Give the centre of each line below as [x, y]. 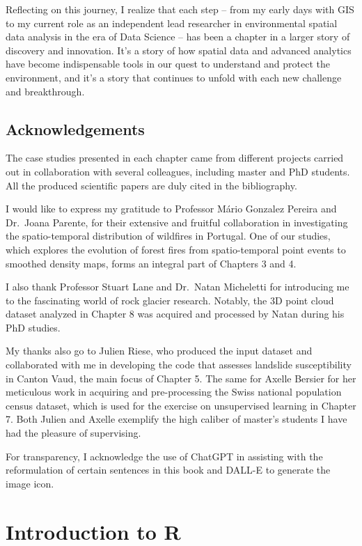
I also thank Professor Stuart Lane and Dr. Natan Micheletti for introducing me [178, 287]
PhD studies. [33, 327]
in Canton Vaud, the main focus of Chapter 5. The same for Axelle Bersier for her [181, 378]
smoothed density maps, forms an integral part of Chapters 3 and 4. [151, 263]
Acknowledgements [75, 128]
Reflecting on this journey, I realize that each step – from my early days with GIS [180, 9]
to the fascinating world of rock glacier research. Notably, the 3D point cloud [170, 300]
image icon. [30, 483]
